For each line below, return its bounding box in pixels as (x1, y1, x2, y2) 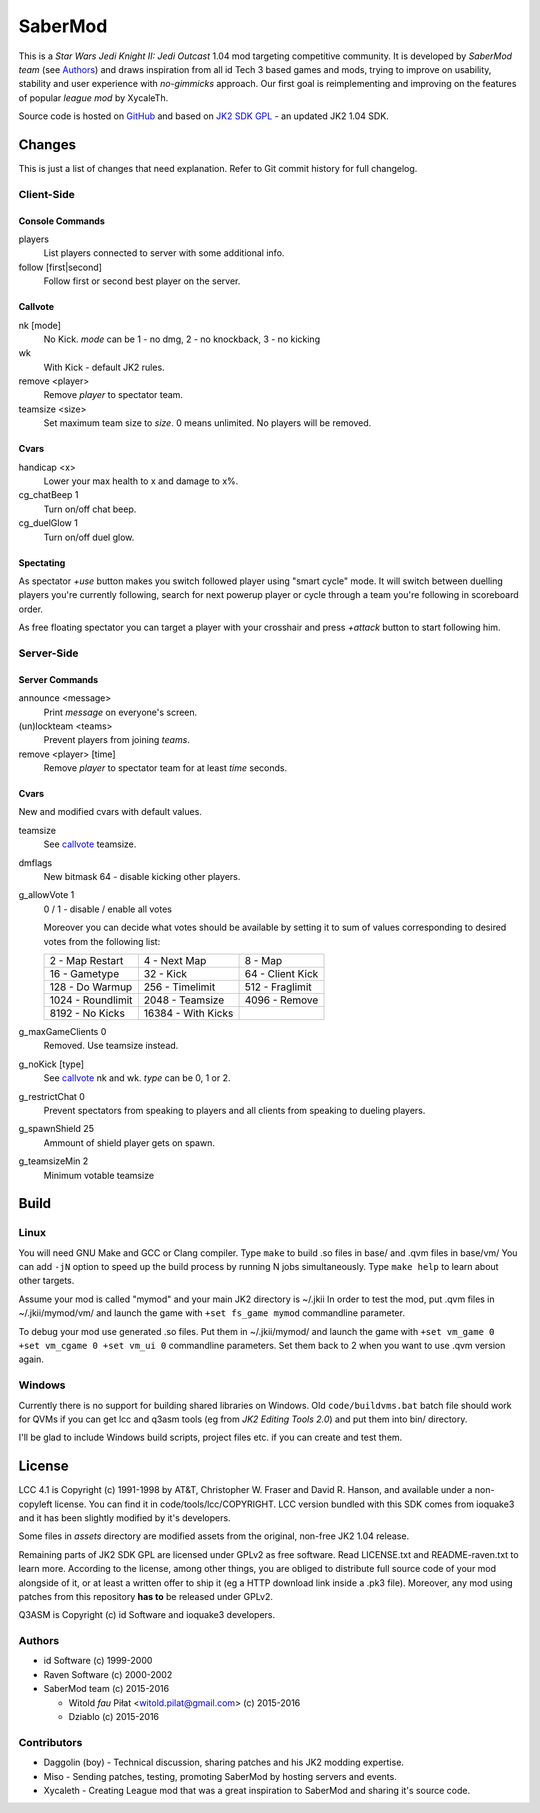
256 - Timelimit (143, 980, 216, 994)
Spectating (18, 556, 66, 569)
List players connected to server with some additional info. (43, 247, 285, 259)
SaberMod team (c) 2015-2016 (43, 1683, 170, 1695)
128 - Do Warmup (49, 980, 133, 994)
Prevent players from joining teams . (43, 734, 190, 746)
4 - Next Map (143, 953, 207, 967)
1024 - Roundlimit (49, 993, 133, 1007)
